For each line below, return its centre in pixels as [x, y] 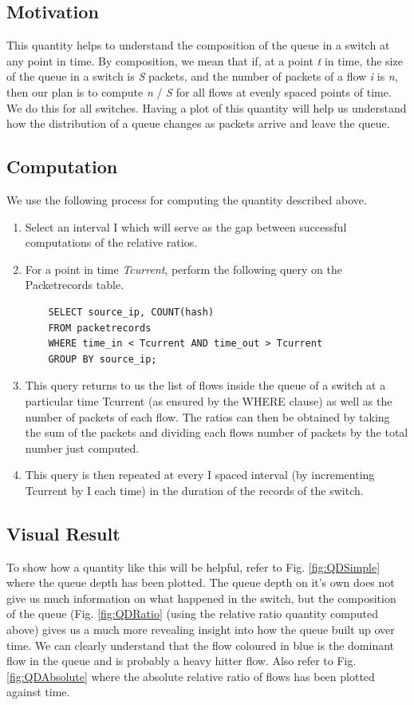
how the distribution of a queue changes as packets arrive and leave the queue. [198, 123]
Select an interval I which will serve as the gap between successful [186, 226]
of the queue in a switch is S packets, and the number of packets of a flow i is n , [202, 76]
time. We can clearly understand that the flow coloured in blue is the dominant [201, 645]
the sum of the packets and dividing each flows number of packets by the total [217, 432]
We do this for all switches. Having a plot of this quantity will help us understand [207, 107]
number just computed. [82, 448]
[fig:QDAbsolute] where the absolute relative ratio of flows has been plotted [191, 676]
